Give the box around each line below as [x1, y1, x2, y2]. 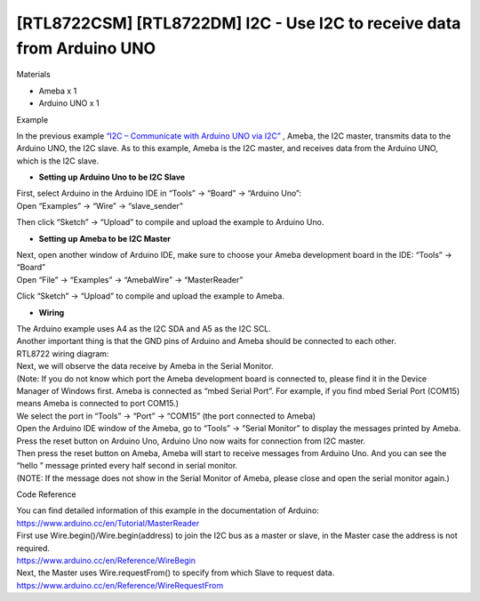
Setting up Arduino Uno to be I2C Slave [38, 172, 186, 182]
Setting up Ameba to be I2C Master [38, 233, 171, 244]
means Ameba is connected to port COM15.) [16, 398, 180, 409]
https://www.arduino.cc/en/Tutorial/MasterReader [16, 517, 200, 528]
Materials [16, 69, 51, 80]
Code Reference [16, 489, 76, 500]
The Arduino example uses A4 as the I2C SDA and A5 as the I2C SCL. [16, 323, 271, 333]
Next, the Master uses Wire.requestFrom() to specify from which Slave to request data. [16, 567, 335, 578]
